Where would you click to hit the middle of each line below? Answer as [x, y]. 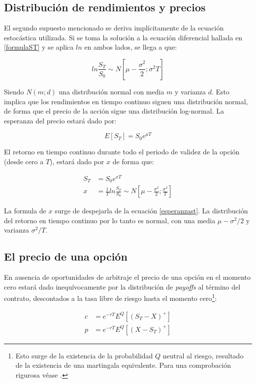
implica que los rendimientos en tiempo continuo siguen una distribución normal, [126, 101]
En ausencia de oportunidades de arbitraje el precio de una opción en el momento [128, 277]
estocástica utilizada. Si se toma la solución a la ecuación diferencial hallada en [123, 37]
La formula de [25, 211]
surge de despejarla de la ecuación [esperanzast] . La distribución [151, 211]
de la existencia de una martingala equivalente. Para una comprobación [123, 365]
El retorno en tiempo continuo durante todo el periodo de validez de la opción [122, 152]
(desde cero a [24, 162]
